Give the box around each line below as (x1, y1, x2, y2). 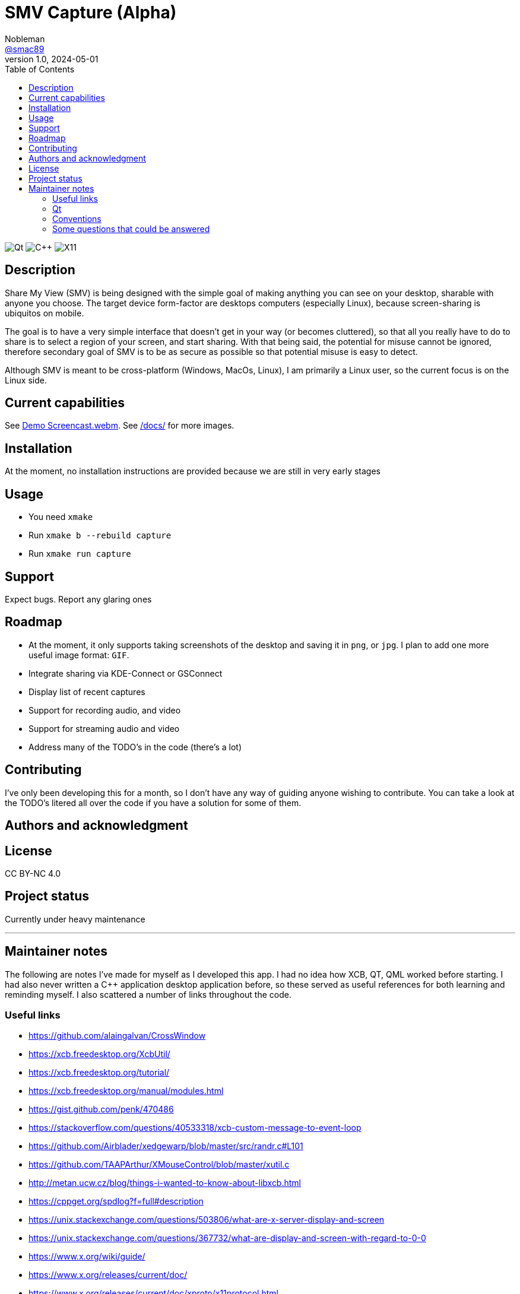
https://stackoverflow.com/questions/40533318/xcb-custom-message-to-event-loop (28, 1122, 362, 1133)
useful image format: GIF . (28, 649, 129, 660)
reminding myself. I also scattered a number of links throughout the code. (5, 989, 291, 1000)
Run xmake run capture (28, 548, 131, 559)
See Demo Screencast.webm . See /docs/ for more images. (5, 420, 234, 431)
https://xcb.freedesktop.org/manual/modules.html (28, 1086, 224, 1096)
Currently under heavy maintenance (5, 914, 145, 924)
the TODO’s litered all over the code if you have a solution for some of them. (5, 797, 302, 808)
